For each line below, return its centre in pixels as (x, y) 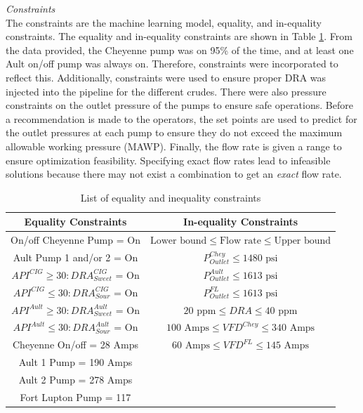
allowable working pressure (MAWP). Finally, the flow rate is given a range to (174, 146)
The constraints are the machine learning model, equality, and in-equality (164, 22)
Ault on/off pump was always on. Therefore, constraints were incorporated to (172, 64)
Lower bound (178, 241)
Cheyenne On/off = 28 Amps (75, 345)
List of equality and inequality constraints (171, 197)
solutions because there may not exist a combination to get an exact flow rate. (174, 174)
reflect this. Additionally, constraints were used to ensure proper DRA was (166, 77)
